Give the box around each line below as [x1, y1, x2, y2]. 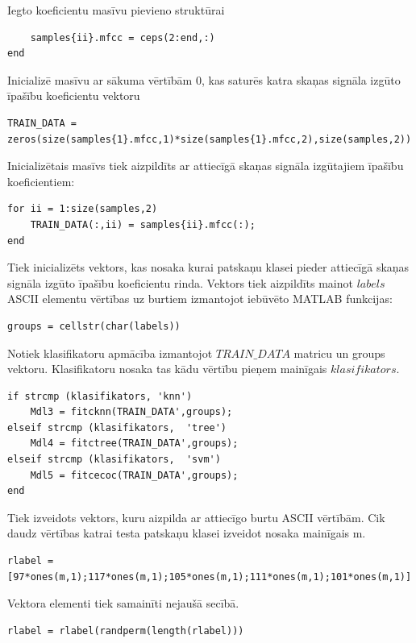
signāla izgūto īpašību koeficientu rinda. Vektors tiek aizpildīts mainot [7, 274, 353, 291]
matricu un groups [293, 344, 385, 361]
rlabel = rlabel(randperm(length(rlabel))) [7, 624, 244, 637]
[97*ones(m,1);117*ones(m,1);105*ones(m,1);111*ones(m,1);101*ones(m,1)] [7, 570, 412, 583]
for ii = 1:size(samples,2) [7, 203, 158, 215]
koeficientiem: [7, 172, 75, 189]
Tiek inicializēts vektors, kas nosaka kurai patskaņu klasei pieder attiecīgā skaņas [7, 259, 410, 276]
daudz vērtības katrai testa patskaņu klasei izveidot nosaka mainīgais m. [7, 525, 366, 541]
